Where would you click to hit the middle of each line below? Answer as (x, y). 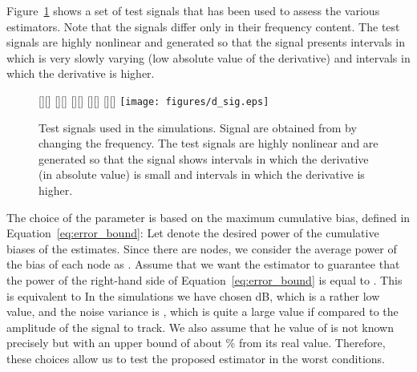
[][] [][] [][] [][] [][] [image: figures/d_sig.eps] (154, 100)
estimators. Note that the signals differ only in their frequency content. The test (203, 26)
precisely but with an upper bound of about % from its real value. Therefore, (196, 343)
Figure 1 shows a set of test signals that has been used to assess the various (193, 10)
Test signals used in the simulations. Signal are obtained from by (198, 127)
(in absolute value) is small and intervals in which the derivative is (202, 174)
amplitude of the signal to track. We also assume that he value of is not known (200, 327)
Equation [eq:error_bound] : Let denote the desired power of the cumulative (193, 233)
